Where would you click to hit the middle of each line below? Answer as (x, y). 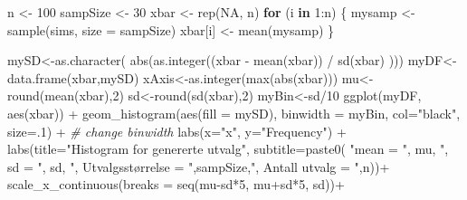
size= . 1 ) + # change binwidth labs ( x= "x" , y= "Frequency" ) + (177, 131)
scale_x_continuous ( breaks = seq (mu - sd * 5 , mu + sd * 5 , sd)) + (176, 184)
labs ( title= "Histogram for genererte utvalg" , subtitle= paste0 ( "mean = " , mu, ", (228, 149)
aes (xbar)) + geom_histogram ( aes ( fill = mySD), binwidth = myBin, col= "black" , (234, 113)
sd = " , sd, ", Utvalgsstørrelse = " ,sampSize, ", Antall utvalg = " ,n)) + (199, 166)
